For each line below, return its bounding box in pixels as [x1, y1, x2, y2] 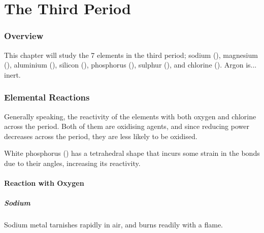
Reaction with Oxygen [4, 178, 84, 188]
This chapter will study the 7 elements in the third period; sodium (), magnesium [4, 49, 258, 60]
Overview [4, 29, 44, 42]
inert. [4, 69, 21, 80]
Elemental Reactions [4, 91, 90, 104]
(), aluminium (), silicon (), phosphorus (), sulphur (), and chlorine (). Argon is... [4, 59, 257, 70]
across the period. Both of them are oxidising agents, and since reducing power [4, 121, 249, 131]
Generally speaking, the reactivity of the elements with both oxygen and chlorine [4, 111, 256, 121]
